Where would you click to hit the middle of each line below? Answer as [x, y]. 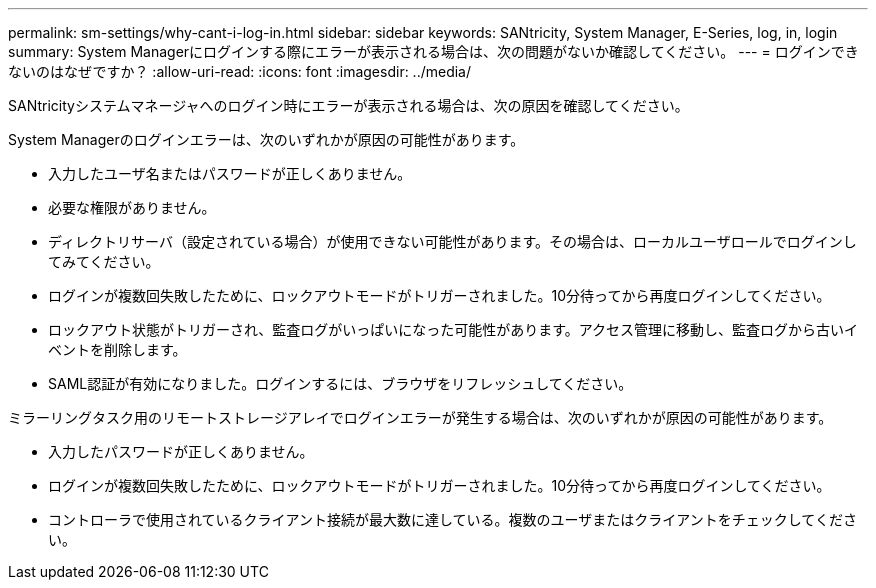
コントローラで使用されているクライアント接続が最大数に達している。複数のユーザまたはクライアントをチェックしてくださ [452, 519]
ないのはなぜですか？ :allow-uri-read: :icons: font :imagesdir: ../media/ [240, 71]
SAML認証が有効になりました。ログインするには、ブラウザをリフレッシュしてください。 [340, 383]
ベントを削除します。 [117, 349]
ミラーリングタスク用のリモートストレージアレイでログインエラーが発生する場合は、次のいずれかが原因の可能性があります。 [420, 417]
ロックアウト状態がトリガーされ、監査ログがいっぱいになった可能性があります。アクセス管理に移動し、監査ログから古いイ [453, 329]
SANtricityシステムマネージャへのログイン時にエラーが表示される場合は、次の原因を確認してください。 [348, 105]
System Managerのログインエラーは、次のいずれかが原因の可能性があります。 [266, 139]
